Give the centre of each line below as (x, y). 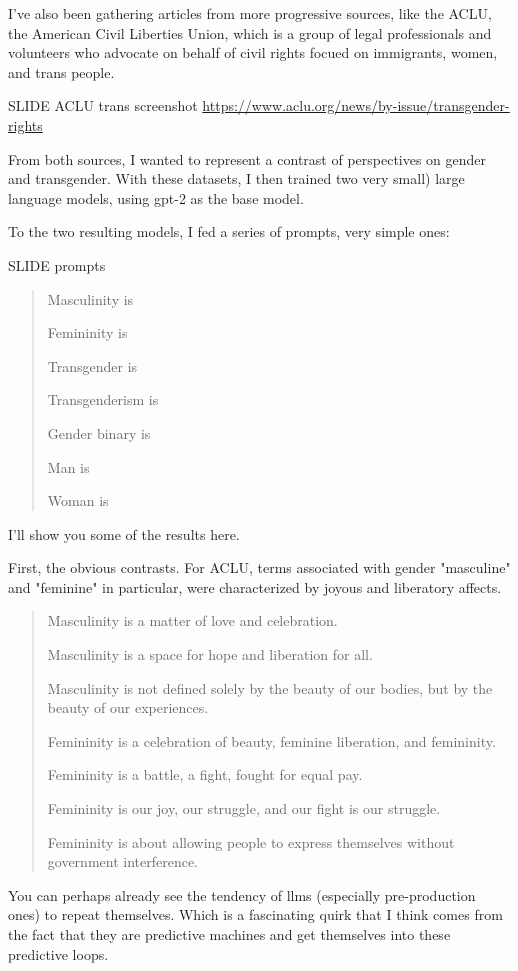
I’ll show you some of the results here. (124, 533)
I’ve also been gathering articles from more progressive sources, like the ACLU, (250, 13)
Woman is (78, 500)
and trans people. (61, 71)
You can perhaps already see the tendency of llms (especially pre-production (242, 894)
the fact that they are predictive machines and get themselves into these (229, 934)
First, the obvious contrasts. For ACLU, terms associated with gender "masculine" (259, 567)
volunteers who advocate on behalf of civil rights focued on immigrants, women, (253, 52)
